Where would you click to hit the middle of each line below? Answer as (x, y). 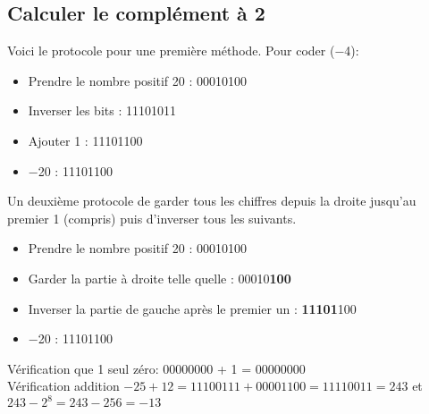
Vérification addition (63, 386)
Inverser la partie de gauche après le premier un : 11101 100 (192, 308)
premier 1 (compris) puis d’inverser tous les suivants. (152, 218)
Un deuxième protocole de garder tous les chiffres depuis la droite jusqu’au (212, 201)
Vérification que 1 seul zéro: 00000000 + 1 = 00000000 (156, 368)
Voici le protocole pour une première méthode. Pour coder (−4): (183, 51)
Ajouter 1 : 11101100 (85, 140)
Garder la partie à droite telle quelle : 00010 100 (160, 278)
